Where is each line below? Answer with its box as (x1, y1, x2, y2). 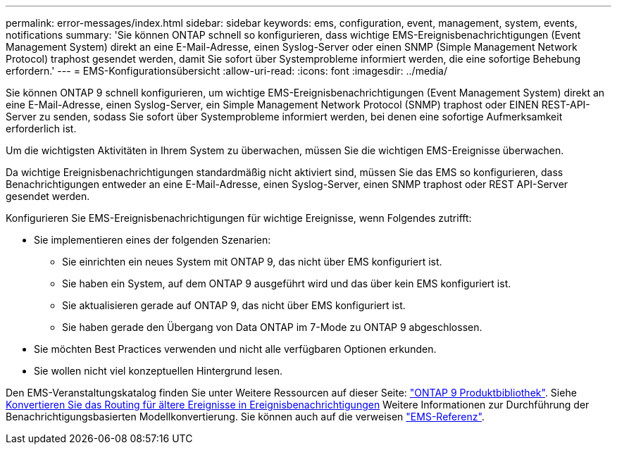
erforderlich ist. (6, 123, 77, 135)
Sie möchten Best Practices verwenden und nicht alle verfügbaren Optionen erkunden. (34, 343, 437, 355)
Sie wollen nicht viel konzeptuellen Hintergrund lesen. (34, 365, 282, 377)
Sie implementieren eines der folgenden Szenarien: (34, 234, 271, 246)
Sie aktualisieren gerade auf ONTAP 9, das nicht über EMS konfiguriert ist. (62, 299, 406, 311)
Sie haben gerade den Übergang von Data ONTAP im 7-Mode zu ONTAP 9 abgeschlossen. (62, 321, 482, 333)
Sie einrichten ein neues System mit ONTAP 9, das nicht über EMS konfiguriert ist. (62, 256, 442, 268)
